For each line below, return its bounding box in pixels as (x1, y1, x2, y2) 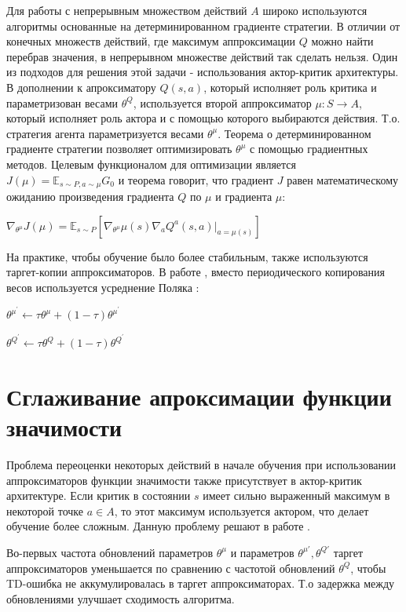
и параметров (230, 544, 294, 560)
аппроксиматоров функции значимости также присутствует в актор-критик (6, 472, 362, 488)
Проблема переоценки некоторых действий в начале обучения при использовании (6, 456, 397, 472)
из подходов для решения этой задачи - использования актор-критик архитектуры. (6, 64, 399, 80)
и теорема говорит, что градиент (118, 171, 274, 188)
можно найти (311, 33, 374, 49)
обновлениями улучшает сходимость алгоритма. (6, 590, 235, 607)
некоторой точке (6, 502, 83, 519)
